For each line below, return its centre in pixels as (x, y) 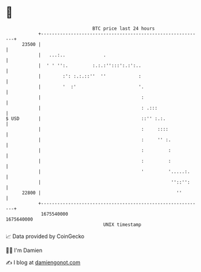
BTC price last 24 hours (124, 28)
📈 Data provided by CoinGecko (45, 236)
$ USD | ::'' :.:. (86, 118)
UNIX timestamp (122, 224)
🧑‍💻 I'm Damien (24, 250)
